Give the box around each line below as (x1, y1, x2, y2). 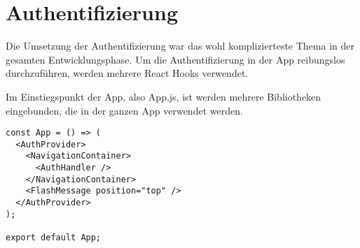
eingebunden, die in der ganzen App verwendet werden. (6, 103, 243, 117)
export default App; (6, 233, 102, 242)
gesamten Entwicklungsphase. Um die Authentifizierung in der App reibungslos (6, 52, 345, 66)
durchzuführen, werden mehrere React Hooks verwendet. (6, 66, 249, 80)
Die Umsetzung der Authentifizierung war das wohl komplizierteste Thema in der (6, 38, 354, 53)
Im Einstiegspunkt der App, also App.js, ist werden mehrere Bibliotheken (6, 89, 321, 103)
